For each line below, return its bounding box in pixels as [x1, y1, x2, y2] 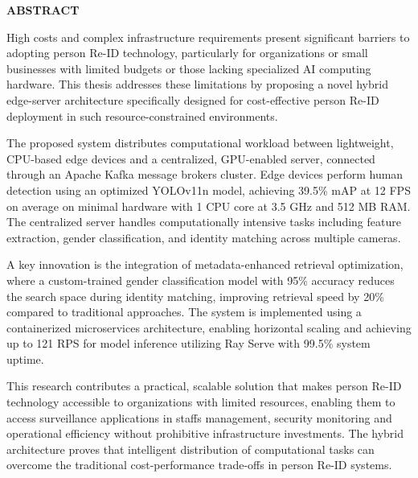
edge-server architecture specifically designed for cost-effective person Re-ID [6, 91, 379, 108]
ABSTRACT [6, 2, 80, 18]
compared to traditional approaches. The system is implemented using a [6, 303, 362, 320]
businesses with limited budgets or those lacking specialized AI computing [6, 60, 371, 76]
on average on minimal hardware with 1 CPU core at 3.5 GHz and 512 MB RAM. [6, 197, 411, 214]
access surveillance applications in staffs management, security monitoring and [6, 409, 392, 426]
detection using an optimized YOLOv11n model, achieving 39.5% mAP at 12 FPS [6, 181, 411, 198]
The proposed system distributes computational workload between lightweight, [6, 134, 394, 151]
